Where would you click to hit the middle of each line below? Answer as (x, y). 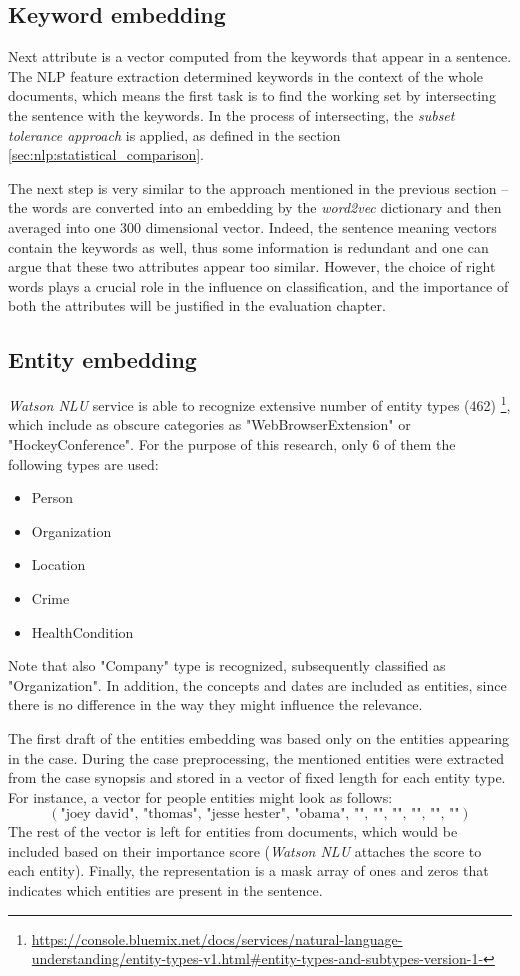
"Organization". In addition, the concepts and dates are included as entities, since (257, 684)
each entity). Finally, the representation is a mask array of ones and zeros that (248, 870)
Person (52, 497)
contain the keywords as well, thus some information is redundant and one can (248, 246)
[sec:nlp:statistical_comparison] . (106, 154)
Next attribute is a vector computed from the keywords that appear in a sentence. (260, 56)
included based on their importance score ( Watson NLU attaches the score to (245, 850)
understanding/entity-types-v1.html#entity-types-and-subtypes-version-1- (257, 958)
